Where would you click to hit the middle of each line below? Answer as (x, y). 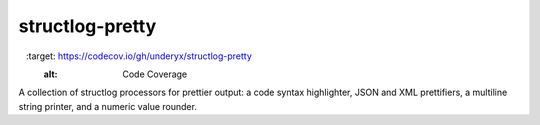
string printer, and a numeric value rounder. (107, 106)
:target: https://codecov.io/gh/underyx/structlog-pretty (138, 56)
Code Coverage (155, 74)
